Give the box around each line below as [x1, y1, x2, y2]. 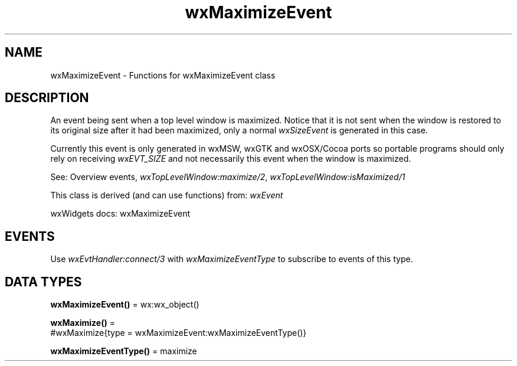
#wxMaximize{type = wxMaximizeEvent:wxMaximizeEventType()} [50, 328, 307, 338]
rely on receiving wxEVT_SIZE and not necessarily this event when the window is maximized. [50, 153, 411, 164]
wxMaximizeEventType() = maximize [50, 346, 197, 357]
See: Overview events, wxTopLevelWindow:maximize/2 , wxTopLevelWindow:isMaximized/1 [50, 172, 405, 182]
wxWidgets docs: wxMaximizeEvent [50, 208, 191, 219]
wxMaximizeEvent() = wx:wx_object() [50, 299, 199, 310]
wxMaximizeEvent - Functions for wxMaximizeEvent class [50, 70, 276, 80]
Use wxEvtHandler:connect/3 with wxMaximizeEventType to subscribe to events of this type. [50, 254, 413, 264]
